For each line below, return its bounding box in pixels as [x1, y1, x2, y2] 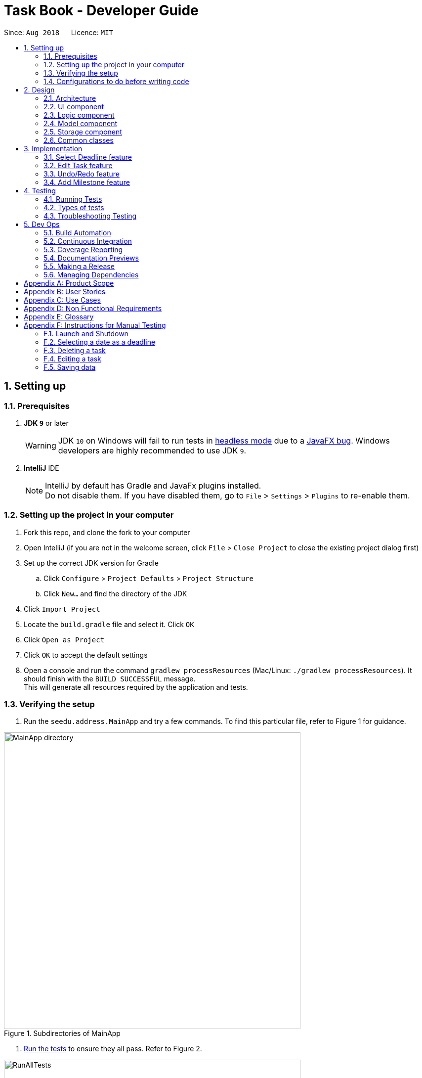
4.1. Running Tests [43, 194, 102, 203]
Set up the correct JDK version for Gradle [24, 558, 159, 567]
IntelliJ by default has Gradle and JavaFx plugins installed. [45, 480, 261, 491]
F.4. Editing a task [43, 354, 101, 363]
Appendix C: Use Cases [24, 295, 101, 304]
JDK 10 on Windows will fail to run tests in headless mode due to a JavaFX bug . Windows [58, 435, 390, 446]
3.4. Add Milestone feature [43, 178, 130, 186]
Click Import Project [24, 604, 100, 613]
